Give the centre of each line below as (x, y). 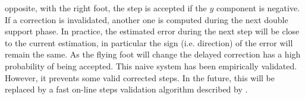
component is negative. (258, 8)
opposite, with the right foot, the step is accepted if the (106, 8)
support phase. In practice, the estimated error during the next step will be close (152, 31)
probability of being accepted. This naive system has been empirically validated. (151, 66)
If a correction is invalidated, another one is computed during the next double (147, 19)
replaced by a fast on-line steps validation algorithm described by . (126, 89)
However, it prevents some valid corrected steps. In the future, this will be (140, 77)
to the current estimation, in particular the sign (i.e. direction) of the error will (149, 42)
